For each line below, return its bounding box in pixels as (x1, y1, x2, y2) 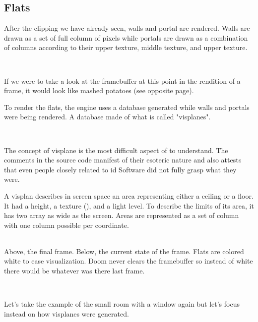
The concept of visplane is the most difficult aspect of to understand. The (4, 145, 228, 155)
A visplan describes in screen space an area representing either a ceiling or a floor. (4, 190, 254, 201)
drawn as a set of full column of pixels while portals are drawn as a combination (4, 32, 248, 43)
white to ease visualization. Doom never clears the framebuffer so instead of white (4, 256, 253, 266)
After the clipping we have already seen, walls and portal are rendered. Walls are (4, 23, 250, 33)
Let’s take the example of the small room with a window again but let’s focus (4, 299, 240, 309)
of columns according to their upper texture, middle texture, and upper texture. (4, 42, 248, 53)
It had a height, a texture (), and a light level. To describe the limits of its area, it (4, 200, 254, 211)
